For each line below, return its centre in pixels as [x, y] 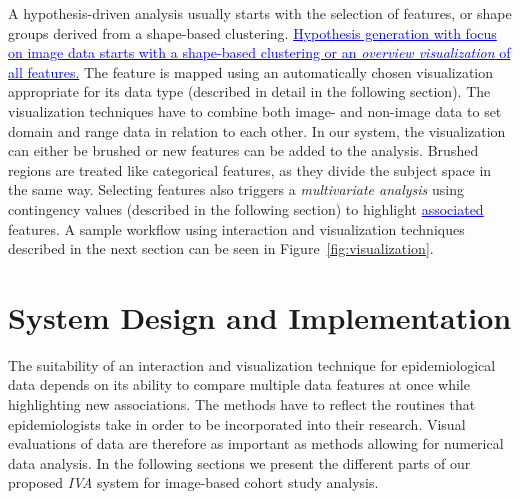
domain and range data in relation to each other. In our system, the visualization [257, 130]
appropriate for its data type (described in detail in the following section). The [249, 91]
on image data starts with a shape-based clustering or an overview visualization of [259, 52]
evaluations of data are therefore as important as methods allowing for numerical [256, 443]
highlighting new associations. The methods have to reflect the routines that [242, 404]
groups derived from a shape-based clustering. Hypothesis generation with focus [252, 32]
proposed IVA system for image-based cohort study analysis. [193, 482]
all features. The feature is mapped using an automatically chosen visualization [251, 71]
